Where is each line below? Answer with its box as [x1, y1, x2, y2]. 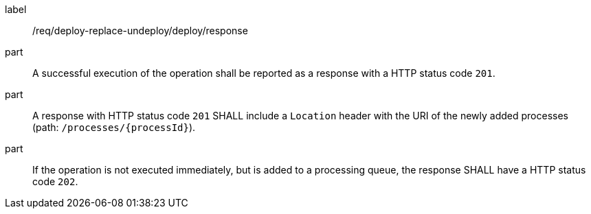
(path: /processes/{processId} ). [32, 121, 196, 133]
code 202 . [32, 176, 78, 187]
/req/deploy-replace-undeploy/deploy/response [32, 25, 248, 36]
